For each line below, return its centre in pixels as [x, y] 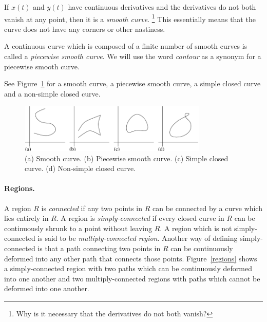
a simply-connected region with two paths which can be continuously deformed [128, 268]
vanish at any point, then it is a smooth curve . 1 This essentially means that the [130, 18]
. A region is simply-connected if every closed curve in [140, 218]
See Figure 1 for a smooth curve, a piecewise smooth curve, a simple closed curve [132, 83]
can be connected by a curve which [207, 208]
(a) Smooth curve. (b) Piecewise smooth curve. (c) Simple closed [127, 158]
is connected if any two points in [92, 208]
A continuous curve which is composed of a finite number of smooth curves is [126, 46]
